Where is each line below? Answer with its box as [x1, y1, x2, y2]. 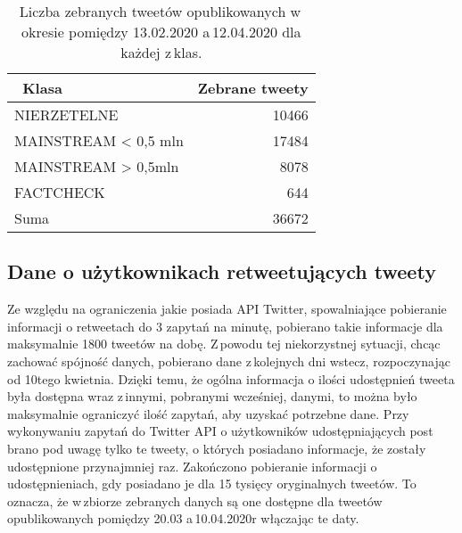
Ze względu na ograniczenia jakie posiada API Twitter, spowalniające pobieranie [7, 299, 447, 318]
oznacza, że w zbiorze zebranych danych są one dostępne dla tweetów [7, 491, 383, 510]
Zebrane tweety [197, 78, 309, 98]
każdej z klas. [120, 42, 202, 62]
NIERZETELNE [14, 104, 119, 125]
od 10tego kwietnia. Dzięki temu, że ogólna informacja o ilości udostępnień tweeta [7, 369, 455, 388]
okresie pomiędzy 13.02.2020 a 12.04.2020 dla [21, 21, 301, 42]
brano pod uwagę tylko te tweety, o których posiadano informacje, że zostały [7, 439, 426, 457]
